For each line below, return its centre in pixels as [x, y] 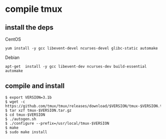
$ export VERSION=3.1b [28, 97]
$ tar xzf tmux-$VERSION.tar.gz [38, 110]
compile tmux [34, 9]
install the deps [29, 27]
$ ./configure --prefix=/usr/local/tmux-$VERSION [57, 123]
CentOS [13, 39]
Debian [12, 57]
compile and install [35, 86]
